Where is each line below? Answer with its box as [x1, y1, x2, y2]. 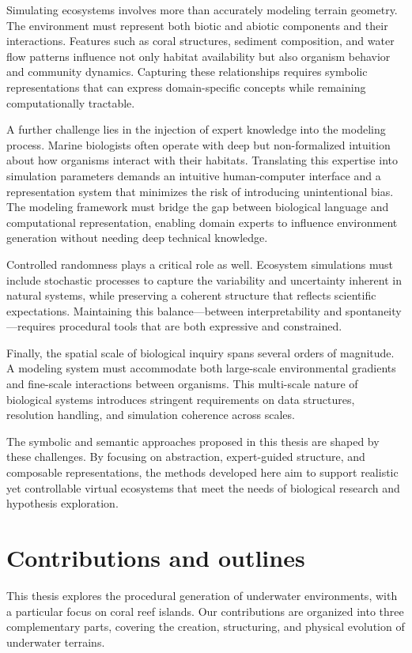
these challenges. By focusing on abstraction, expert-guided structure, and [6, 448, 365, 465]
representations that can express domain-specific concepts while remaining [6, 78, 366, 95]
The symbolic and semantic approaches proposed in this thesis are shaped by [6, 432, 380, 449]
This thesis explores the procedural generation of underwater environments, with [6, 587, 398, 603]
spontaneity [345, 302, 402, 319]
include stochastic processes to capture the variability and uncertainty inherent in [6, 271, 402, 288]
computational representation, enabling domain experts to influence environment [6, 213, 398, 230]
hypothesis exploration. [6, 495, 119, 511]
